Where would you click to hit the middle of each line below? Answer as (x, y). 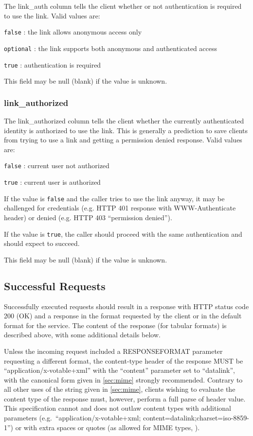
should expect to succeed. (42, 243)
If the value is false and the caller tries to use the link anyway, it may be (114, 198)
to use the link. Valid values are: (52, 15)
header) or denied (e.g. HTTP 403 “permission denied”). (88, 217)
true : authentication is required (53, 64)
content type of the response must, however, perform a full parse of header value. (125, 398)
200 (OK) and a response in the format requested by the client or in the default (123, 316)
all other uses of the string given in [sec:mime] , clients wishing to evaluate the (120, 389)
